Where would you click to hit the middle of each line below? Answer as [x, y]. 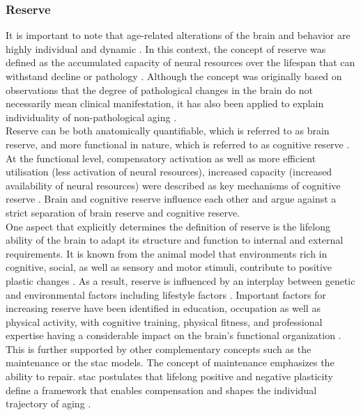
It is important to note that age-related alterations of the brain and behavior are [178, 35]
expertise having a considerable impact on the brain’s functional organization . [174, 335]
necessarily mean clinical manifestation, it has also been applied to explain [165, 103]
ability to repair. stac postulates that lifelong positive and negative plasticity [169, 376]
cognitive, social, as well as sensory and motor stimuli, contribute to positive [169, 267]
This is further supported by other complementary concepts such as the [159, 349]
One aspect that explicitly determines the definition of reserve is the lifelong [168, 226]
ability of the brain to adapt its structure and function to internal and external [175, 240]
